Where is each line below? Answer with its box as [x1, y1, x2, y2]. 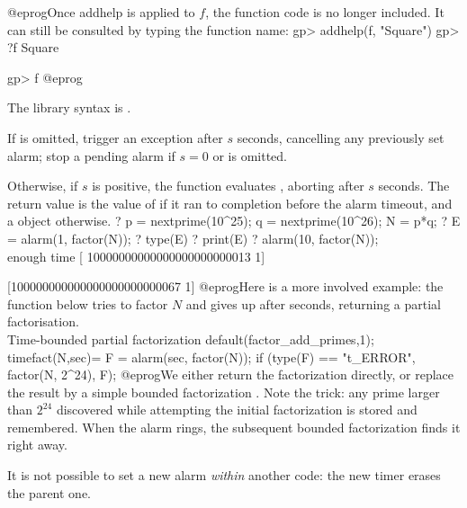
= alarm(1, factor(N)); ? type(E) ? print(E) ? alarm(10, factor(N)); [7, 228, 379, 247]
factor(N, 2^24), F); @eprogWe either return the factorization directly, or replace [7, 365, 454, 384]
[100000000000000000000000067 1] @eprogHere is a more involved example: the [7, 277, 444, 296]
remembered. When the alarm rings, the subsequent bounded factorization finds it [7, 417, 461, 436]
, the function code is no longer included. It [205, 3, 445, 21]
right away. [7, 435, 67, 454]
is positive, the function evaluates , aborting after [92, 176, 364, 195]
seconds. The [378, 176, 450, 195]
